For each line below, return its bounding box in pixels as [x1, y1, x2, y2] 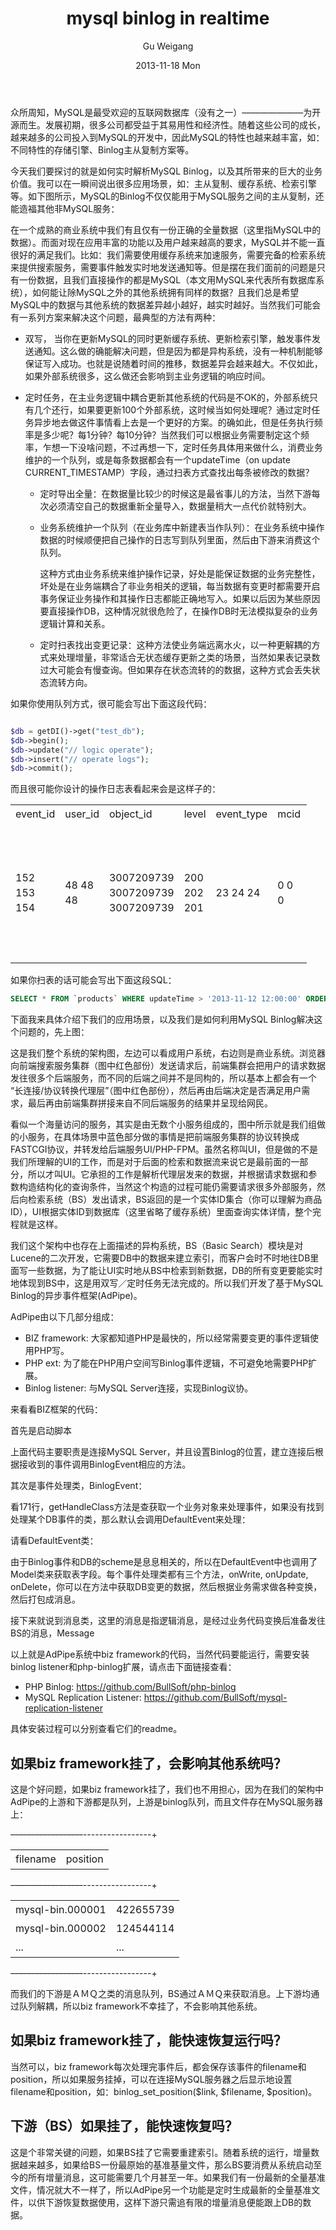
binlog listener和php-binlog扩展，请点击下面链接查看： [10, 1661, 237, 1673]
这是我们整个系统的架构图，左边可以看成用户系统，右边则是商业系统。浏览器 [10, 1047, 326, 1059]
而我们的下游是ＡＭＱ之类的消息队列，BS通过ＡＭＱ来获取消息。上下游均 [10, 1988, 312, 1999]
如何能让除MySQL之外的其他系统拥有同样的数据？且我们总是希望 [31, 286, 300, 298]
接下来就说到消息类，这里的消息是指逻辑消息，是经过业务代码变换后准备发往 [10, 1615, 326, 1627]
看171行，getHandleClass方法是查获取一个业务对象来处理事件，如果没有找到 [10, 1501, 325, 1513]
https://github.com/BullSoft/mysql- [143, 1692, 288, 1704]
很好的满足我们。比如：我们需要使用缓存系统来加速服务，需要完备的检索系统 [10, 248, 326, 261]
